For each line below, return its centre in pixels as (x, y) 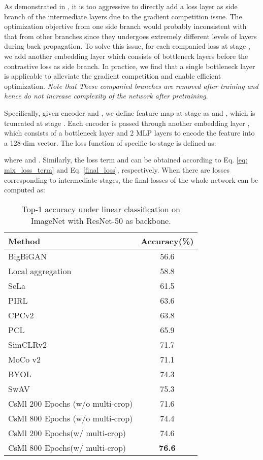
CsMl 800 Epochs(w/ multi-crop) (67, 447)
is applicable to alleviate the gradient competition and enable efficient (113, 76)
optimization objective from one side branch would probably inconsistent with (125, 26)
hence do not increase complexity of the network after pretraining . (106, 96)
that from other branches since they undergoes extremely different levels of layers (130, 36)
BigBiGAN (28, 256)
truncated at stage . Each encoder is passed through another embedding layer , (127, 123)
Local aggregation (40, 271)
